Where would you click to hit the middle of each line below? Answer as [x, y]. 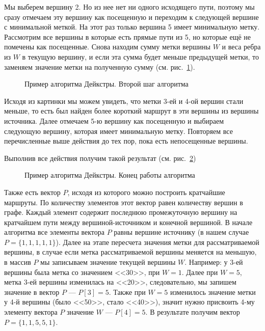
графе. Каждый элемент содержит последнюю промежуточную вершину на [121, 212]
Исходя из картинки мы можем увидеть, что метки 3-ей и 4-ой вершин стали [124, 101]
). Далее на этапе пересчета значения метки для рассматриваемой [157, 242]
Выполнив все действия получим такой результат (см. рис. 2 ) [100, 158]
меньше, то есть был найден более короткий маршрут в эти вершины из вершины [131, 111]
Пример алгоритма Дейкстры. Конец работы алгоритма [110, 175]
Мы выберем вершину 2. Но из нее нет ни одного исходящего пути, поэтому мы [129, 7]
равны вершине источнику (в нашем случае [181, 232]
